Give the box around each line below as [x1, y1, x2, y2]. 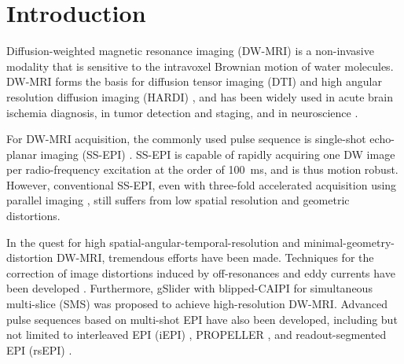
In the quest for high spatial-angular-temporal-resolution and [6, 233, 300, 250]
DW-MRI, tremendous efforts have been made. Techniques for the [56, 249, 374, 266]
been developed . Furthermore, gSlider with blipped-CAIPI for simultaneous [6, 280, 373, 296]
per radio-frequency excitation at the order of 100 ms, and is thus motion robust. [6, 161, 398, 178]
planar [6, 145, 37, 162]
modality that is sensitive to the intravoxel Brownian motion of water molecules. [6, 57, 394, 74]
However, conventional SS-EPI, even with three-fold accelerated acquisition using [6, 176, 397, 193]
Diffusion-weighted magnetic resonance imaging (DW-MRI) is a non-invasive [6, 42, 374, 59]
